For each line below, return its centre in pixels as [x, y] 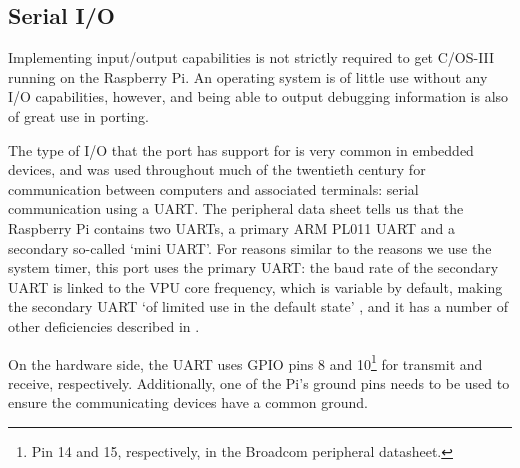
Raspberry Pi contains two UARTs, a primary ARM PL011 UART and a [232, 227]
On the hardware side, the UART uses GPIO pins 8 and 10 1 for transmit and [245, 362]
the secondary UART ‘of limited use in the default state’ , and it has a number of [258, 306]
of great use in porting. [78, 115]
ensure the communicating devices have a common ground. [188, 402]
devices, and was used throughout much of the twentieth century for [217, 169]
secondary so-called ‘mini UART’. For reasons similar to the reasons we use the [250, 247]
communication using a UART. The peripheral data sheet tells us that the [236, 208]
